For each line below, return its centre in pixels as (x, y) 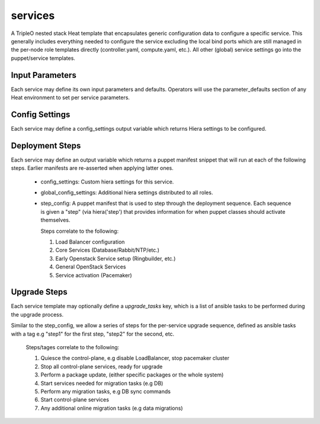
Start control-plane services (75, 400)
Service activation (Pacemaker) (94, 275)
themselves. (55, 220)
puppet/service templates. (43, 58)
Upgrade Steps (39, 292)
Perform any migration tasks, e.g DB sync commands (106, 391)
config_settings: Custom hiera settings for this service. (107, 182)
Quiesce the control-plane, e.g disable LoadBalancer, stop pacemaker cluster (135, 358)
